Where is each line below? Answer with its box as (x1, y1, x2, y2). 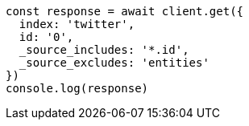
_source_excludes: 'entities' (19, 56, 210, 69)
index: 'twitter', (19, 18, 135, 30)
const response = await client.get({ (6, 5, 244, 18)
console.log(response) (6, 82, 149, 95)
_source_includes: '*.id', (19, 43, 189, 56)
